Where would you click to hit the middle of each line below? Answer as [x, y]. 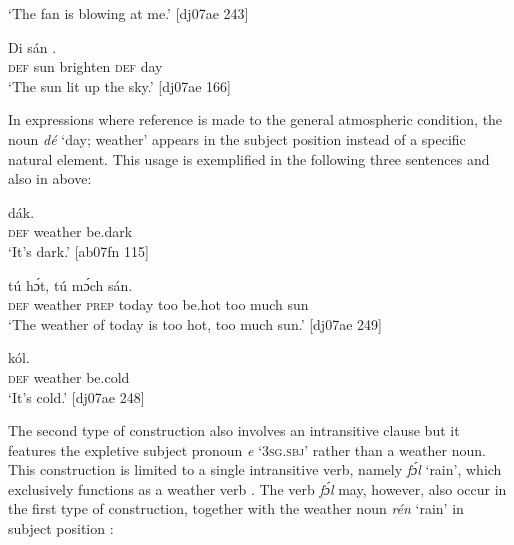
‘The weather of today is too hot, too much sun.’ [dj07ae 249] [195, 323]
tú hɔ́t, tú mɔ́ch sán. [70, 284]
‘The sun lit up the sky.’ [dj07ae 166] [120, 85]
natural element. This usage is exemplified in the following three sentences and [249, 158]
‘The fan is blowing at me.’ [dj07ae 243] [128, 13]
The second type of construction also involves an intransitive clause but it [234, 430]
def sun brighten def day [85, 66]
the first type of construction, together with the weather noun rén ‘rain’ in [236, 508]
